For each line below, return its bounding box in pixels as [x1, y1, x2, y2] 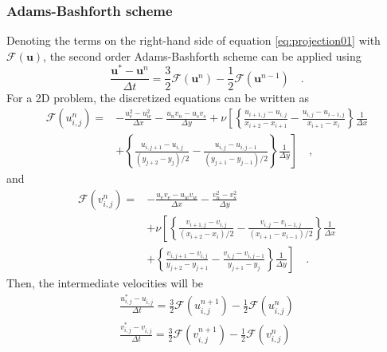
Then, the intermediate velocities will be [6, 274, 204, 291]
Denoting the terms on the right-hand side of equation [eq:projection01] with [6, 32, 381, 49]
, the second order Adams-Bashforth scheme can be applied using [43, 47, 362, 64]
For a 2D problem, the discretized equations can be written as [6, 89, 309, 105]
